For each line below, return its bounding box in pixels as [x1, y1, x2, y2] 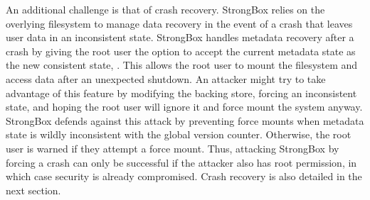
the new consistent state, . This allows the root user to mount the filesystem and [6, 57, 358, 72]
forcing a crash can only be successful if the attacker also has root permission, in [6, 155, 357, 170]
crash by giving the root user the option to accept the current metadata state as [6, 43, 356, 58]
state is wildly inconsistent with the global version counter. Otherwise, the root [6, 127, 351, 142]
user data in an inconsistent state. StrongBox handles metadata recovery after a [6, 30, 354, 45]
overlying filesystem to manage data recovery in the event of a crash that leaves [6, 16, 353, 30]
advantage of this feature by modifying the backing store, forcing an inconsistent [6, 85, 357, 100]
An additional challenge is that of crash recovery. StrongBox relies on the [6, 2, 325, 16]
